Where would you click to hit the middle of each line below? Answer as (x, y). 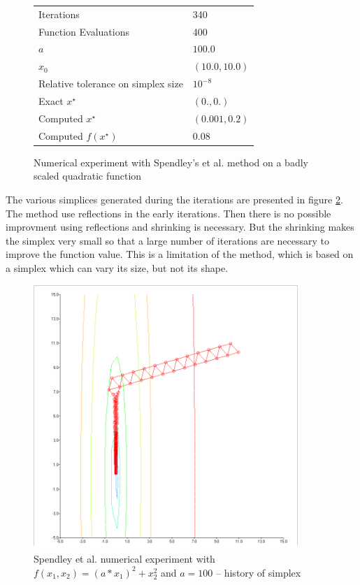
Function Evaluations (84, 31)
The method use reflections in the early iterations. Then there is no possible (168, 213)
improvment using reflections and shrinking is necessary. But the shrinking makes (180, 227)
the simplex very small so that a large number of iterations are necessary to (168, 240)
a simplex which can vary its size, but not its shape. (117, 267)
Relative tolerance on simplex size (111, 84)
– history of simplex (259, 572)
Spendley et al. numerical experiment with (124, 559)
